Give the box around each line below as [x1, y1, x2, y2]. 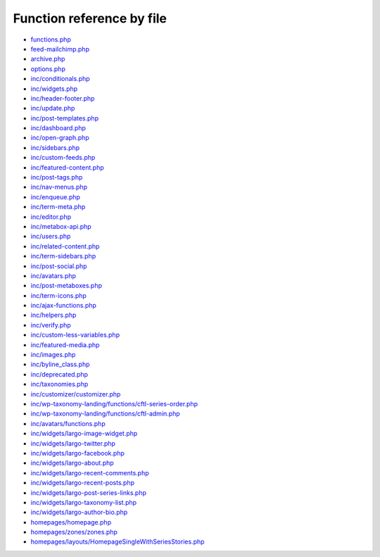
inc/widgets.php [30, 85, 78, 93]
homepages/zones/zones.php [30, 528, 118, 537]
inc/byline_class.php [30, 360, 91, 369]
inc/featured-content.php [30, 163, 105, 172]
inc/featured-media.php [30, 340, 100, 349]
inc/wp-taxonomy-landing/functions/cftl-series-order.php [30, 400, 198, 408]
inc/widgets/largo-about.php [30, 458, 114, 468]
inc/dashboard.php [30, 124, 86, 132]
